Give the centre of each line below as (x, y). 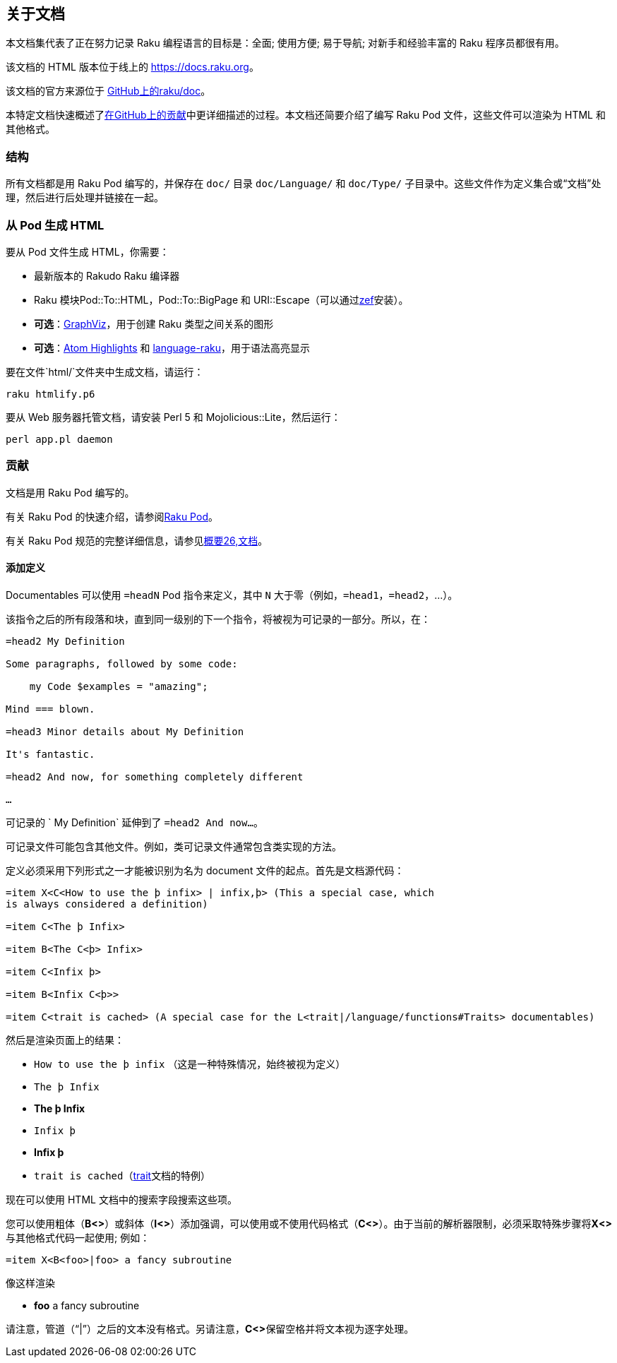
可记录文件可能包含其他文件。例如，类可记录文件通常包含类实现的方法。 (174, 846)
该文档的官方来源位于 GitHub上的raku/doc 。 (108, 91)
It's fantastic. (50, 754)
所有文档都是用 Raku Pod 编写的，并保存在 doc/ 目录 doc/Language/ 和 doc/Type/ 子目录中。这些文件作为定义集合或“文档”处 (304, 184)
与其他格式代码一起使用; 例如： (78, 1237)
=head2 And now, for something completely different (155, 776)
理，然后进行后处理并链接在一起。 (85, 198)
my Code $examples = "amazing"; (119, 686)
